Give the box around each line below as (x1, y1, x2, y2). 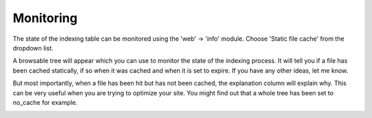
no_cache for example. (12, 98, 78, 106)
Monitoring (12, 10, 78, 26)
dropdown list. (12, 43, 54, 52)
